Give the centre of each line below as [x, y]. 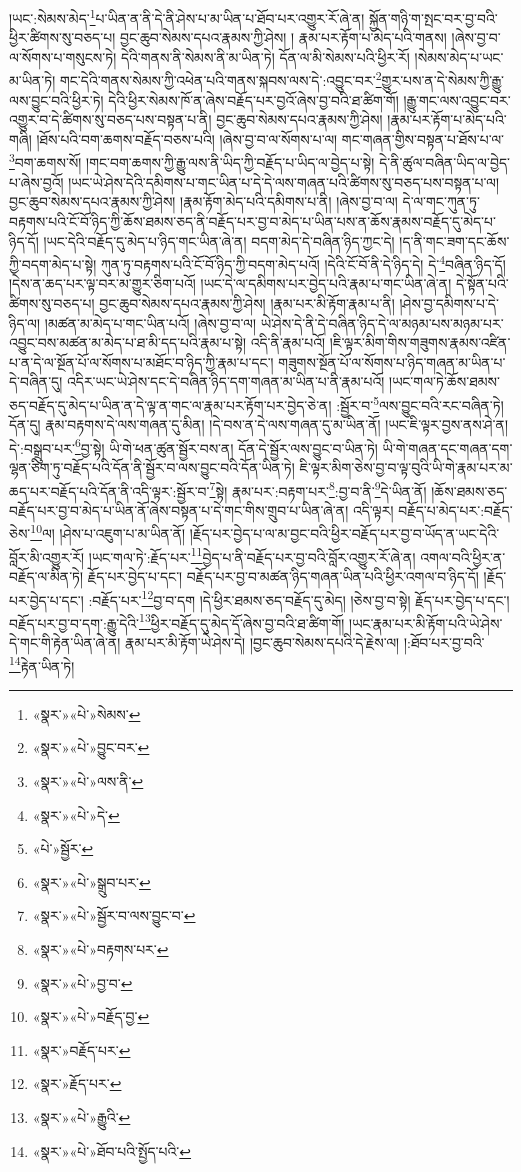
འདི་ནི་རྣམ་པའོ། [288, 342]
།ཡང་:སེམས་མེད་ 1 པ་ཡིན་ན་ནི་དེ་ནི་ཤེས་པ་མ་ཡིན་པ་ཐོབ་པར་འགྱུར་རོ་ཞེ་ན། [187, 16]
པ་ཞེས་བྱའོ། [36, 181]
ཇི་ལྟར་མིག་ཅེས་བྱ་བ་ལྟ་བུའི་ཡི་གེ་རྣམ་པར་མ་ [406, 467]
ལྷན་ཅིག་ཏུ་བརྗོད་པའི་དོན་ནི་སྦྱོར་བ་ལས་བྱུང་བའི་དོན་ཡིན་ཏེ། [152, 467]
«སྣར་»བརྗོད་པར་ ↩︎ [81, 1049]
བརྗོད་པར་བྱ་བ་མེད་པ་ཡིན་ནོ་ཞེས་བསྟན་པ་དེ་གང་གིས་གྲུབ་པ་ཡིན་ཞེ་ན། [179, 509]
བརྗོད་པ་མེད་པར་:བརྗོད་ [455, 509]
